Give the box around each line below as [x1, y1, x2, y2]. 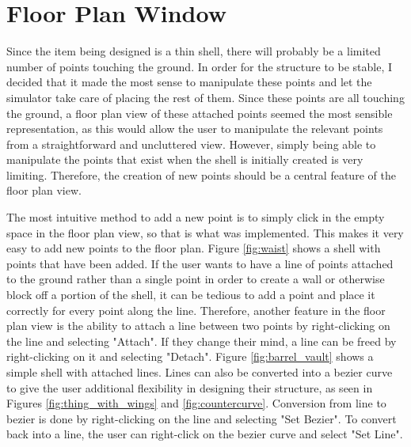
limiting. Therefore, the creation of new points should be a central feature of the [6, 166, 396, 183]
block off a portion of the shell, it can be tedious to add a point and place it [6, 286, 375, 303]
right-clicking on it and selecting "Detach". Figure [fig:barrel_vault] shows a [6, 348, 374, 365]
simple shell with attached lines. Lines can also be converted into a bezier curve [6, 364, 393, 380]
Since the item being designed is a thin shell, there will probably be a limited [6, 43, 381, 59]
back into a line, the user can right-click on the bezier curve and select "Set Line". [6, 426, 403, 442]
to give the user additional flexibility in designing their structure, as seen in [6, 379, 373, 396]
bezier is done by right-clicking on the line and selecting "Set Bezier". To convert [6, 410, 397, 426]
